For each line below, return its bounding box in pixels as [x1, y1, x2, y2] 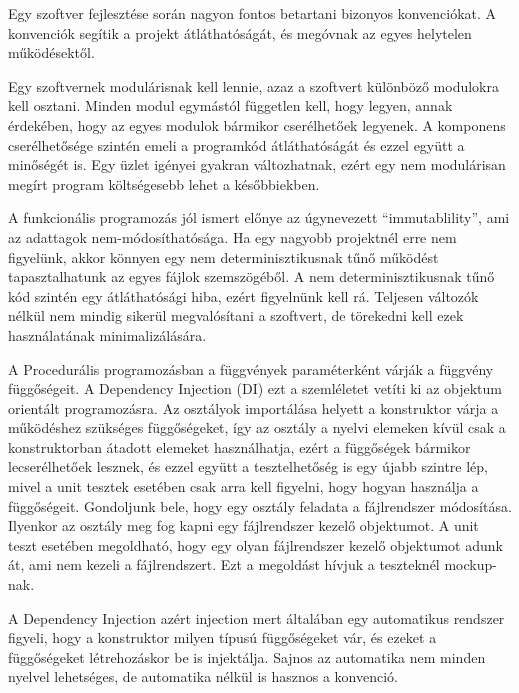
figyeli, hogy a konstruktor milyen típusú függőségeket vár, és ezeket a [8, 627, 437, 648]
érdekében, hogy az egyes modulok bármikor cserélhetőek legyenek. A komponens [8, 114, 506, 135]
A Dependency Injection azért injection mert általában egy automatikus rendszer [8, 607, 505, 628]
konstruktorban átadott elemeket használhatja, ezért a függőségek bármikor [8, 436, 471, 457]
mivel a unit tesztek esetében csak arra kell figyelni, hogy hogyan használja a [8, 476, 479, 497]
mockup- [444, 554, 497, 575]
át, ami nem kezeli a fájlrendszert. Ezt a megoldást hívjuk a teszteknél [8, 554, 440, 575]
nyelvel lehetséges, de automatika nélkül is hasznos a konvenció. [8, 666, 399, 687]
